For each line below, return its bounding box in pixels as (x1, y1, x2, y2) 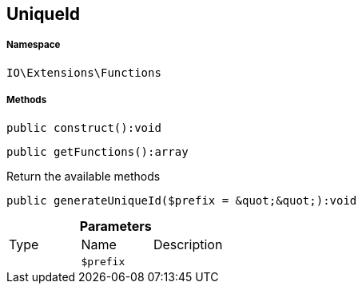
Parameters (79, 217, 152, 234)
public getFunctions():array (6, 145, 189, 158)
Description (153, 236, 223, 252)
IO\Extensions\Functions (6, 66, 161, 79)
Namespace (6, 39, 61, 51)
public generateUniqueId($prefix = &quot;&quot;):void (6, 193, 357, 207)
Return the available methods (6, 169, 161, 183)
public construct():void (6, 121, 161, 134)
